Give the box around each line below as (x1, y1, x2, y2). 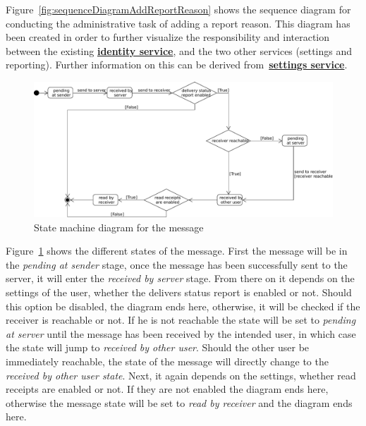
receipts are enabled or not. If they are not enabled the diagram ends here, (6, 382, 329, 396)
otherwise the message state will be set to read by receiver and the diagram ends (6, 395, 353, 410)
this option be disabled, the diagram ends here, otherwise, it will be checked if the (6, 298, 360, 313)
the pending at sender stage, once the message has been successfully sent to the (6, 257, 348, 272)
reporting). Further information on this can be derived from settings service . (6, 57, 348, 72)
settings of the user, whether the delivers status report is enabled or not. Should (6, 285, 352, 300)
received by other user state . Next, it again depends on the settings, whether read (6, 367, 356, 382)
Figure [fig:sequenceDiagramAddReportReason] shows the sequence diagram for (6, 2, 351, 16)
